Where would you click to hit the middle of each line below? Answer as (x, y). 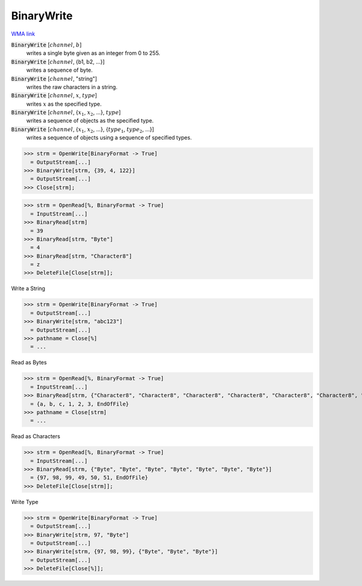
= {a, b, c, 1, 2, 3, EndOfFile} (80, 404)
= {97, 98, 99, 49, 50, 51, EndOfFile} (89, 478)
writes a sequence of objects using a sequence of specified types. (109, 138)
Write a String (28, 288)
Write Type (25, 502)
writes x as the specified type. (64, 104)
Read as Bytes (29, 363)
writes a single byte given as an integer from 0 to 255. (93, 53)
